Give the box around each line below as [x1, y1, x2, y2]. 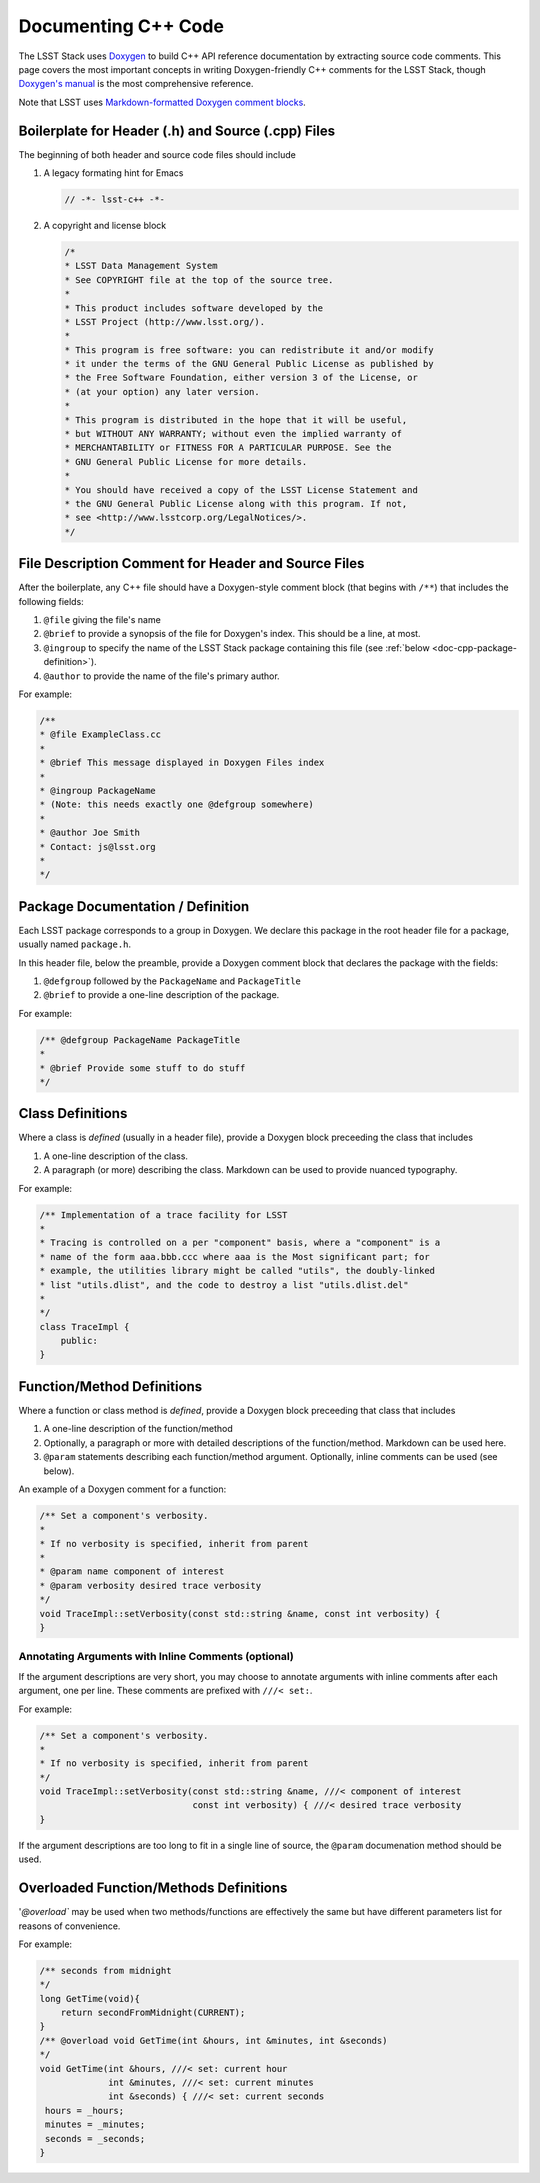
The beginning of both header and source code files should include [18, 148, 297, 160]
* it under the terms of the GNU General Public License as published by [64, 358, 434, 370]
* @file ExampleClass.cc [39, 729, 162, 740]
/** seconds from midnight [39, 1965, 172, 1976]
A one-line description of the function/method [43, 1423, 234, 1435]
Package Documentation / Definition [18, 898, 250, 915]
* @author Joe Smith [39, 827, 140, 839]
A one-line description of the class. [43, 1150, 189, 1162]
